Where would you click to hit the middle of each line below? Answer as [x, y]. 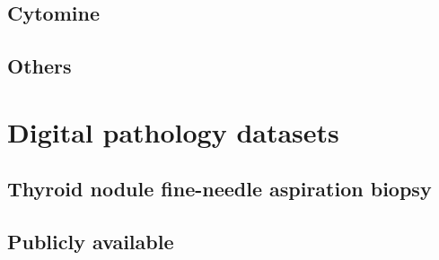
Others [40, 66]
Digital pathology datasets [173, 131]
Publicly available [91, 242]
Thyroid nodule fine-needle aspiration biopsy [219, 189]
